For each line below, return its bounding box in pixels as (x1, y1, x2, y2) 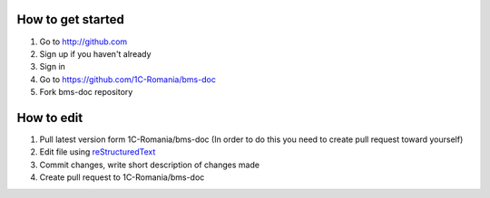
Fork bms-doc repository (39, 87, 133, 98)
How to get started (16, 12, 124, 27)
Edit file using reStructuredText (39, 146, 156, 157)
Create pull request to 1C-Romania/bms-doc (39, 172, 205, 183)
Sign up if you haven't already (39, 48, 152, 59)
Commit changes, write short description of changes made (39, 159, 260, 170)
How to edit (16, 109, 83, 126)
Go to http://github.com (39, 36, 128, 47)
